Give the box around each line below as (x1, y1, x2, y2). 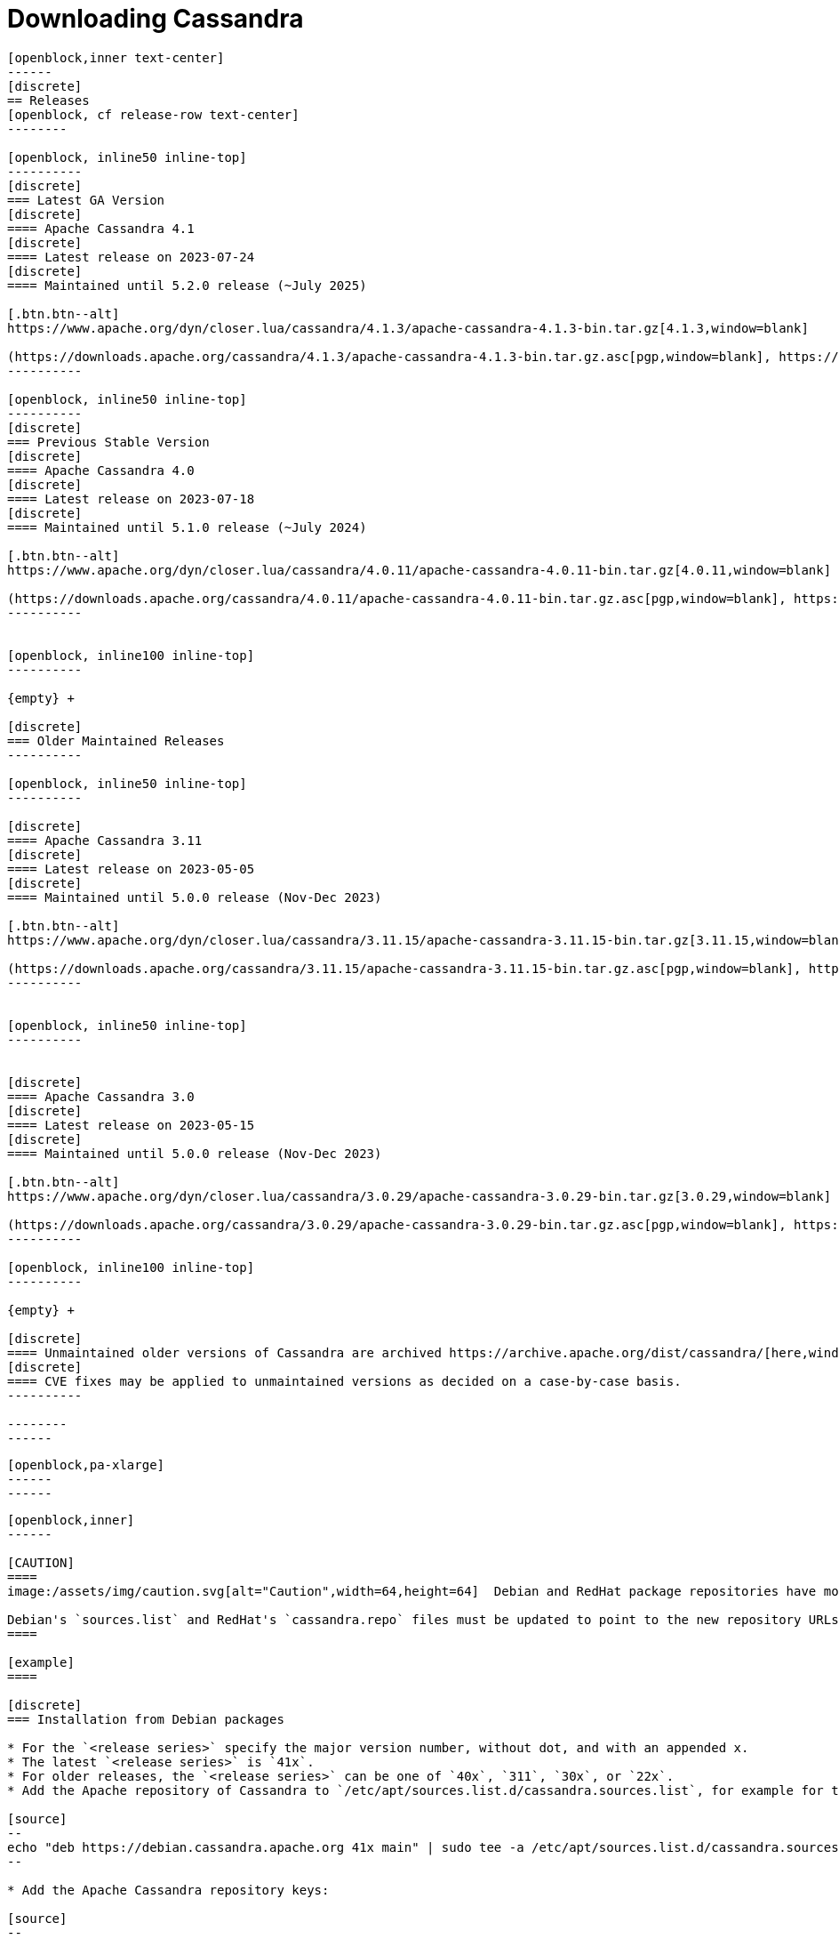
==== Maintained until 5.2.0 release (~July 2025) (7, 278, 367, 293)
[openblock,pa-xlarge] (7, 1457, 165, 1472)
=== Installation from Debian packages (7, 1711, 284, 1726)
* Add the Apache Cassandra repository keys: (7, 1882, 330, 1897)
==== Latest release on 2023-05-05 (7, 861, 255, 876)
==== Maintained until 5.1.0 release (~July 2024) (7, 519, 367, 535)
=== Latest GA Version (7, 192, 165, 207)
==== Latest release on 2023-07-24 (7, 249, 255, 264)
